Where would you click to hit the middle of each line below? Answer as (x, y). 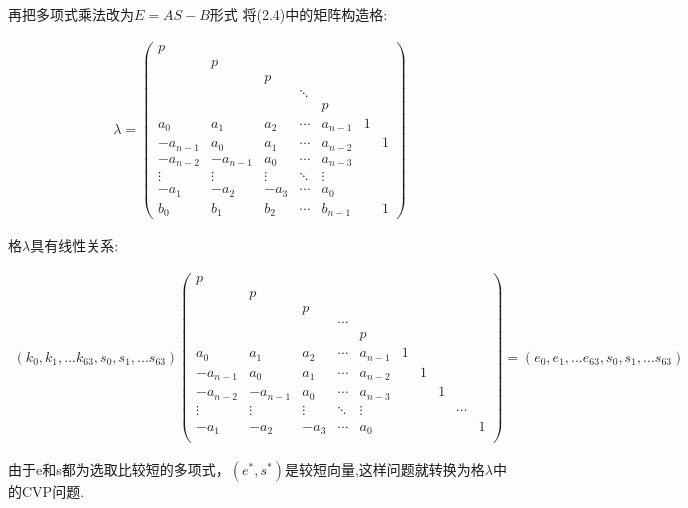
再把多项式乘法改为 (71, 14)
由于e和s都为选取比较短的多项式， (119, 469)
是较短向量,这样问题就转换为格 (384, 469)
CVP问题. (53, 491)
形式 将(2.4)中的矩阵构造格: (298, 14)
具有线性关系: (74, 245)
